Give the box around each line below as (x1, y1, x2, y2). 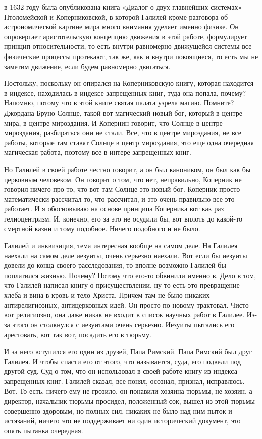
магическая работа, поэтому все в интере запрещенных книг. (4, 147, 191, 157)
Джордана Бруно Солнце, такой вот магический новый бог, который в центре (4, 107, 243, 118)
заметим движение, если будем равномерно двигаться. (4, 61, 171, 71)
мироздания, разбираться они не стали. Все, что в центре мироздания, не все (4, 127, 242, 138)
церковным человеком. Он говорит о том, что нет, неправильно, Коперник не (4, 174, 242, 184)
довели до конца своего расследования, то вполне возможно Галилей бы (4, 260, 226, 270)
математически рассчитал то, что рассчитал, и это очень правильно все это (4, 193, 235, 204)
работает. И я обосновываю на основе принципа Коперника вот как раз (4, 203, 224, 214)
